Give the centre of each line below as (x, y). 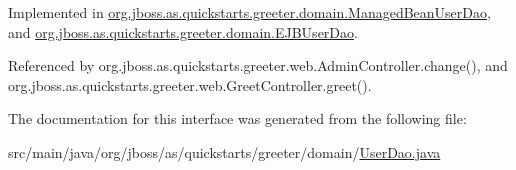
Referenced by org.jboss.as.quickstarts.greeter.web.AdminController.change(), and (258, 65)
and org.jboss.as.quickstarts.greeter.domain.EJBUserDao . (183, 31)
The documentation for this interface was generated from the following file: (237, 118)
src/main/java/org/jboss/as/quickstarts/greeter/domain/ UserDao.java (224, 151)
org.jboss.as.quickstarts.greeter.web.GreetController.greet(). (190, 84)
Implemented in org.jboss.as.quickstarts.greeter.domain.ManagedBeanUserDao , (249, 12)
